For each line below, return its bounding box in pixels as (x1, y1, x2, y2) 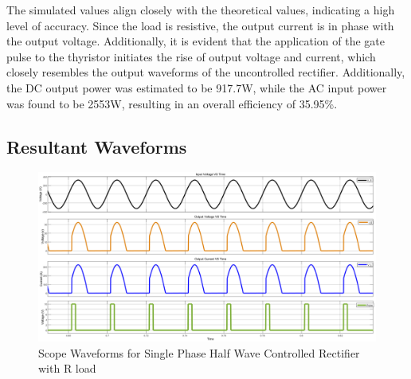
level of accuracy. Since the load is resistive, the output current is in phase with (6, 17, 394, 33)
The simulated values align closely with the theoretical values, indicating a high (6, 2, 395, 18)
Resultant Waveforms (6, 134, 187, 158)
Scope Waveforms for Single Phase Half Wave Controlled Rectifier (38, 344, 360, 361)
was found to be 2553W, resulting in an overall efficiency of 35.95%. (6, 95, 338, 111)
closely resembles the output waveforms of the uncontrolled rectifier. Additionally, (6, 64, 405, 80)
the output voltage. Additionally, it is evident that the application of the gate (6, 33, 385, 49)
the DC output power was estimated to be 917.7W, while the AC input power (6, 79, 387, 96)
